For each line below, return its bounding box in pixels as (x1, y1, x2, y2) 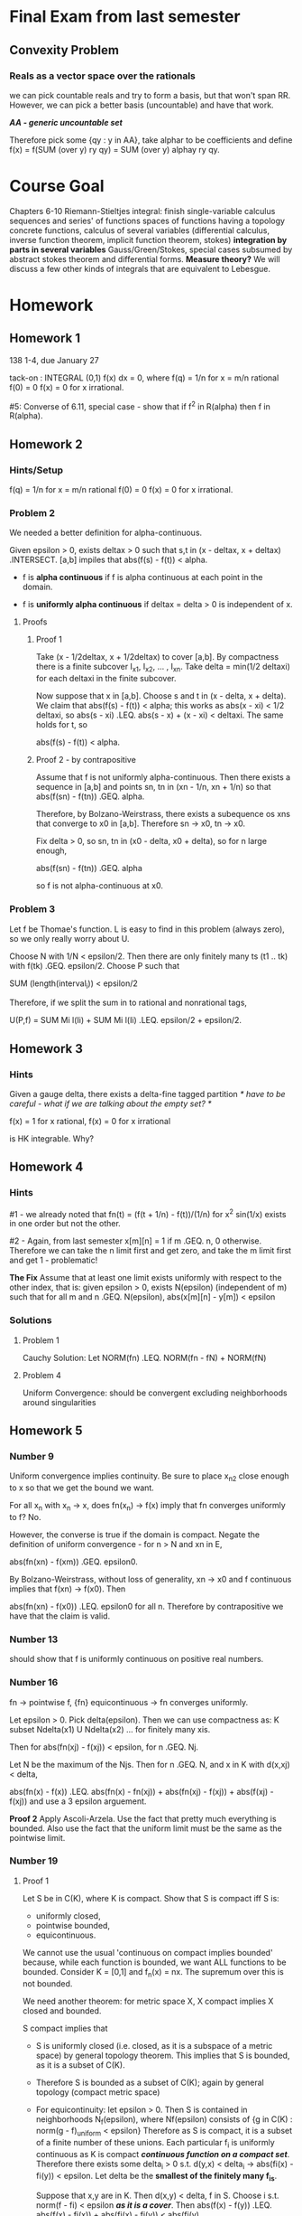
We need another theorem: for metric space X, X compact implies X (22, 1995, 274, 2006)
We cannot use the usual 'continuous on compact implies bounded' (22, 1947, 273, 1958)
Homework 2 (9, 437, 83, 452)
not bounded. (22, 1977, 73, 1989)
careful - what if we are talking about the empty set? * (9, 1098, 212, 1109)
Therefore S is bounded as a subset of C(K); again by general (35, 2077, 264, 2088)
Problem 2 (9, 507, 56, 520)
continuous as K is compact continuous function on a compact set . (35, 2149, 290, 2160)
